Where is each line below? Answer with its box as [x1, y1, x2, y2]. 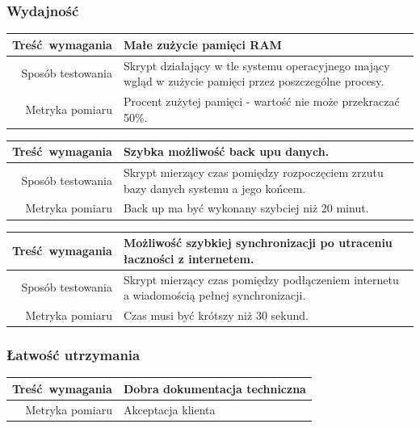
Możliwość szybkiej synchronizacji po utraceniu [123, 234, 393, 251]
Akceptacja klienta [123, 401, 216, 418]
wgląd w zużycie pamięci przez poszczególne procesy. [123, 73, 384, 90]
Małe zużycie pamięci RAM [123, 36, 282, 52]
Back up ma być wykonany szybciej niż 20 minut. [123, 199, 369, 216]
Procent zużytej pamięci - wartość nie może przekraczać [123, 93, 400, 109]
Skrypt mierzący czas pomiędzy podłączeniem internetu [123, 271, 399, 287]
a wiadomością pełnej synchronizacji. [123, 287, 306, 304]
